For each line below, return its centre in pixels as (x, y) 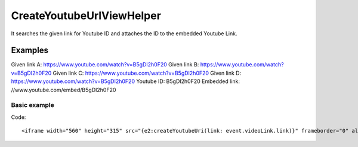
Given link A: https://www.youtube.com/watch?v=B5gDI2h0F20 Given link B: (105, 65)
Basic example (33, 105)
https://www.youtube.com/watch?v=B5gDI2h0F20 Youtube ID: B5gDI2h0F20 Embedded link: (126, 81)
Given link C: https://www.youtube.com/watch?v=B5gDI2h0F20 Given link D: (147, 73)
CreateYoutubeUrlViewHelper (86, 16)
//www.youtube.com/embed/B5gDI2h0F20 (64, 90)
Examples (30, 50)
